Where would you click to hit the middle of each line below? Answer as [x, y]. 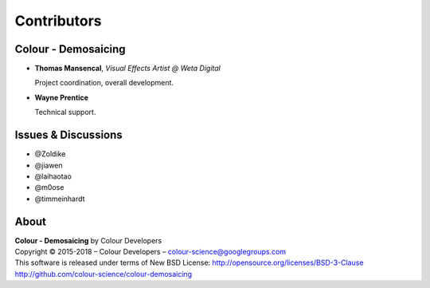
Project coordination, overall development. [104, 83]
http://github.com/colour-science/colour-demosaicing [104, 274]
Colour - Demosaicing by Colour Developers [88, 240]
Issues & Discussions [68, 135]
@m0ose [49, 187]
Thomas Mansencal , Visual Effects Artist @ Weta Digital [127, 69]
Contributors [59, 21]
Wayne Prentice [62, 97]
